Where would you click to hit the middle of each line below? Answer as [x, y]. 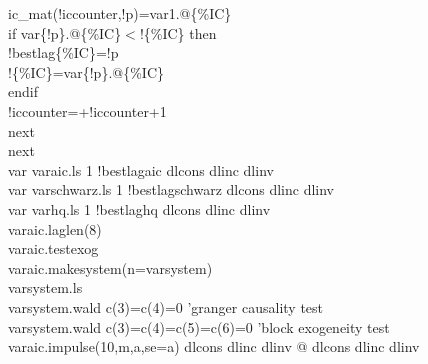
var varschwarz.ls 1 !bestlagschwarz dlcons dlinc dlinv [171, 189]
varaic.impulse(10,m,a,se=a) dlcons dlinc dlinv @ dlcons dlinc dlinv [214, 346]
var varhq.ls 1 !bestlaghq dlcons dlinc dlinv [139, 208]
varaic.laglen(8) [55, 228]
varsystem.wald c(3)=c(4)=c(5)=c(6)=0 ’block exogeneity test [199, 326]
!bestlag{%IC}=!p [63, 52]
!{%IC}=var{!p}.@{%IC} [86, 71]
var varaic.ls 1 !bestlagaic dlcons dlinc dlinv [141, 169]
